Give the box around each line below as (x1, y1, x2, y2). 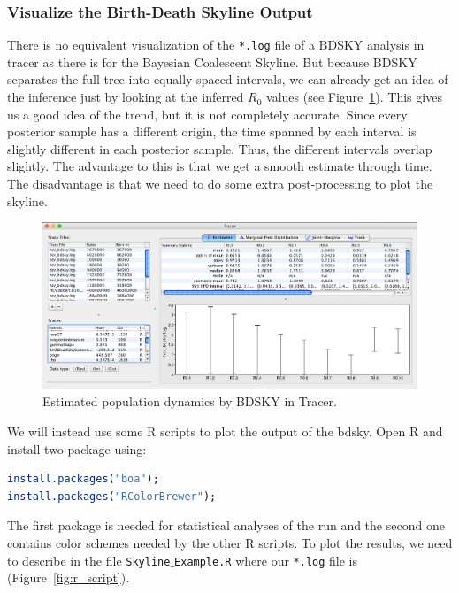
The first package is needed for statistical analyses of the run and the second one (7, 516, 445, 535)
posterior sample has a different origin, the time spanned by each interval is (7, 122, 417, 141)
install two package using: (7, 439, 147, 458)
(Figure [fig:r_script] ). (7, 568, 130, 587)
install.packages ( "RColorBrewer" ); (7, 489, 217, 503)
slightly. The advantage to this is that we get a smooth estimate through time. (7, 157, 432, 175)
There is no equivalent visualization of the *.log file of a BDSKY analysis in (7, 35, 425, 54)
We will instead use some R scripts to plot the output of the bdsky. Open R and (7, 421, 443, 440)
